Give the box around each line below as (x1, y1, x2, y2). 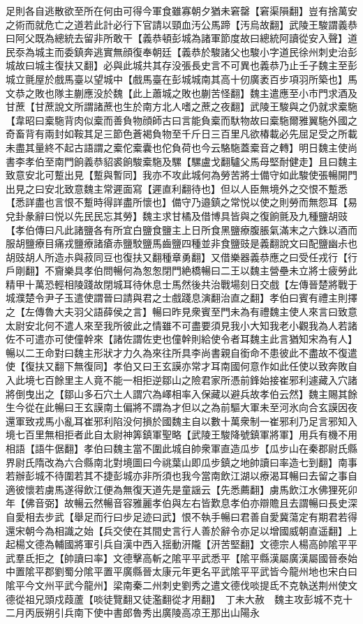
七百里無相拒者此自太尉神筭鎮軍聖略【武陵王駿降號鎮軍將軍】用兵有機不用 (15, 427, 357, 442)
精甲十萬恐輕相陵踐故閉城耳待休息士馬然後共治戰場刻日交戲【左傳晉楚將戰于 (6, 276, 357, 291)
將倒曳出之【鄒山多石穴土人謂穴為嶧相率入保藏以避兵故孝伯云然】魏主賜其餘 (6, 386, 357, 401)
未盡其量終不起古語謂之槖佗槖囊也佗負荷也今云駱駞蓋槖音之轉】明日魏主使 (6, 140, 348, 154)
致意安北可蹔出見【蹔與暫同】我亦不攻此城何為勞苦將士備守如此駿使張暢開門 (6, 168, 357, 182)
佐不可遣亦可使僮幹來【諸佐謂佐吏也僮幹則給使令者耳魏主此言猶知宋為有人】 (6, 332, 357, 346)
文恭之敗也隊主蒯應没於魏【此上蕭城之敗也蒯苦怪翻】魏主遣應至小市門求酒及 (6, 85, 357, 100)
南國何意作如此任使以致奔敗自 (220, 359, 357, 373)
